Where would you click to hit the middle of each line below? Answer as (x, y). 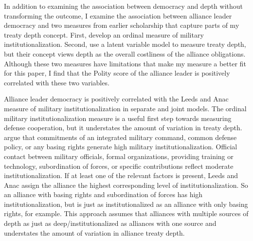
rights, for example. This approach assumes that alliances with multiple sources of (126, 213)
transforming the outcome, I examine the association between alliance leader (118, 15)
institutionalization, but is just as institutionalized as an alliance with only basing (126, 204)
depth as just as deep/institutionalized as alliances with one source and (110, 223)
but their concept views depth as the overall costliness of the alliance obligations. (125, 53)
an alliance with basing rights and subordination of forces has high (103, 194)
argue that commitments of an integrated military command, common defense (120, 137)
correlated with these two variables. (57, 82)
